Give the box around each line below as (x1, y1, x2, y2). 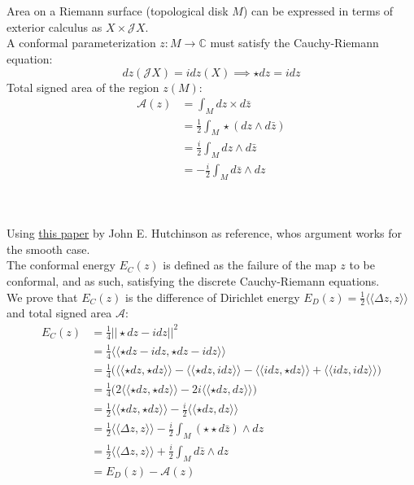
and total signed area (7, 304, 112, 321)
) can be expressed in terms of (242, 2, 394, 20)
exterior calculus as (7, 18, 102, 35)
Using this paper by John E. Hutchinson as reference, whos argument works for (7, 225, 403, 242)
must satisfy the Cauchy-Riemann (210, 34, 379, 51)
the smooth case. (7, 240, 90, 257)
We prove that (7, 288, 78, 305)
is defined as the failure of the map (163, 256, 337, 273)
